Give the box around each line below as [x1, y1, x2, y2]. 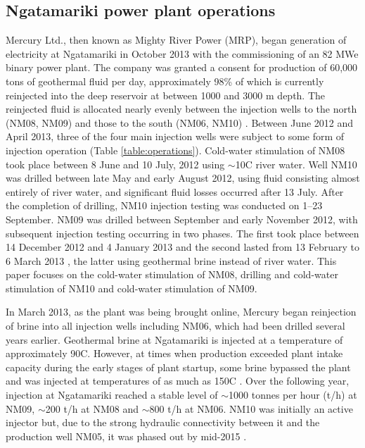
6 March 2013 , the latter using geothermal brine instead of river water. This [6, 253, 337, 268]
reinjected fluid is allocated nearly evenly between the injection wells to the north [6, 101, 357, 116]
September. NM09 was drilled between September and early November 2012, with [6, 211, 358, 226]
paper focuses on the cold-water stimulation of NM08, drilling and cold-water [6, 267, 338, 282]
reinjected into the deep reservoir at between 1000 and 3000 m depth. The [6, 87, 326, 102]
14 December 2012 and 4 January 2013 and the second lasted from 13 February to [6, 239, 359, 254]
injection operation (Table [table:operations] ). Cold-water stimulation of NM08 [6, 142, 345, 157]
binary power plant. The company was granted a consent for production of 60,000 [6, 60, 358, 75]
